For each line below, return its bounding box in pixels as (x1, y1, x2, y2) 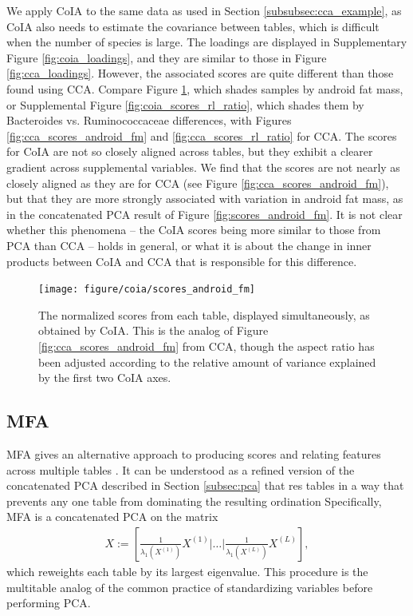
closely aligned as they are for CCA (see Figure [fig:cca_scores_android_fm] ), (6, 174, 389, 191)
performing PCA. (6, 594, 91, 611)
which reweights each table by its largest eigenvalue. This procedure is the (6, 562, 368, 579)
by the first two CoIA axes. (38, 369, 171, 386)
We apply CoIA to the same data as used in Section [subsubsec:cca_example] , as (6, 2, 402, 18)
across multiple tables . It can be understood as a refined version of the (6, 461, 355, 478)
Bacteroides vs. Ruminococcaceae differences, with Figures (6, 112, 292, 129)
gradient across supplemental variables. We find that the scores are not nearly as (6, 158, 400, 175)
